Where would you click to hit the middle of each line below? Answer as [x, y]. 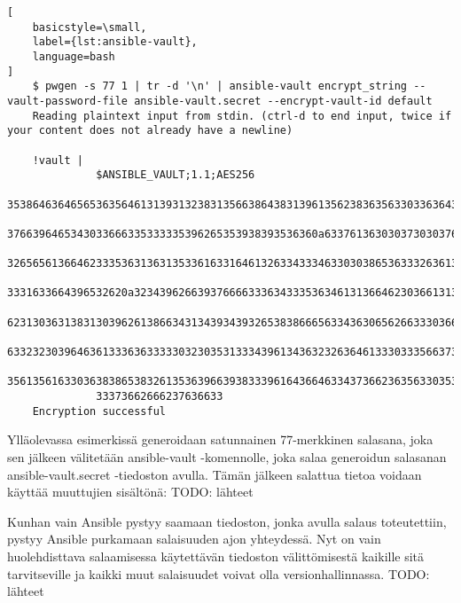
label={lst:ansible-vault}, [115, 42]
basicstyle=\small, [90, 27]
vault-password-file [68, 101]
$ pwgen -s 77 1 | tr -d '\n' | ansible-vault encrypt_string [220, 86]
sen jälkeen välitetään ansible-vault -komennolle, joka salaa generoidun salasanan [227, 456]
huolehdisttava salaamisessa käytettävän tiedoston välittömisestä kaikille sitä [216, 556]
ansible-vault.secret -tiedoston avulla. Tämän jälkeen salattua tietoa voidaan [215, 474]
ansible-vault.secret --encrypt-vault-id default [283, 101]
